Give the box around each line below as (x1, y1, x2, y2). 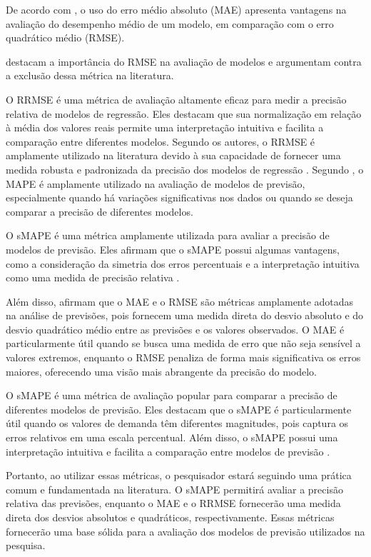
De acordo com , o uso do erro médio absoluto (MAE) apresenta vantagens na (6, 2, 347, 16)
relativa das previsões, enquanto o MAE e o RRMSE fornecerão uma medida (6, 496, 341, 511)
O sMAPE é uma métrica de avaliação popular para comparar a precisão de (6, 388, 337, 403)
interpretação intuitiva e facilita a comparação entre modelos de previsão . (6, 443, 330, 458)
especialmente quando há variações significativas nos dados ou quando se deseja (6, 190, 353, 205)
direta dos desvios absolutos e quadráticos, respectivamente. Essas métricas (6, 510, 335, 524)
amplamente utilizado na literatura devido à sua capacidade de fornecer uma (6, 148, 341, 163)
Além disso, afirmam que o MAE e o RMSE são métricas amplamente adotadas (6, 293, 354, 308)
